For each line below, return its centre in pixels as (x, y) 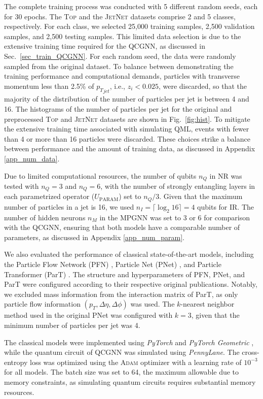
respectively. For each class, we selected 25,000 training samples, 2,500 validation (129, 26)
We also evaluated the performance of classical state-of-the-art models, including (129, 254)
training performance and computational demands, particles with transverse (122, 76)
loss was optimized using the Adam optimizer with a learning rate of (136, 362)
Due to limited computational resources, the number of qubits (100, 175)
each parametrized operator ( (49, 196)
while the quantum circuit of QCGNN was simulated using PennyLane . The (122, 352)
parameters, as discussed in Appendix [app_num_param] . (94, 237)
